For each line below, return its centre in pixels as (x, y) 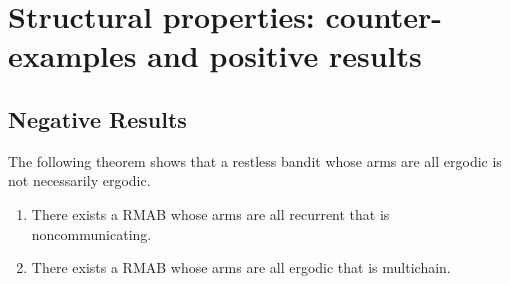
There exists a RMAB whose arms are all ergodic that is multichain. (241, 267)
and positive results (284, 55)
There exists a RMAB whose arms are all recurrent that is (210, 213)
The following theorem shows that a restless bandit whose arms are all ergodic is (255, 160)
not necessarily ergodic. (79, 180)
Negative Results (97, 118)
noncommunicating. (91, 233)
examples (72, 55)
